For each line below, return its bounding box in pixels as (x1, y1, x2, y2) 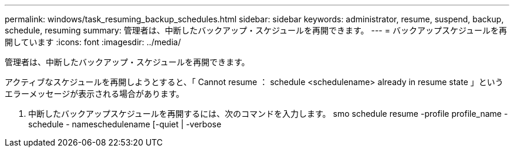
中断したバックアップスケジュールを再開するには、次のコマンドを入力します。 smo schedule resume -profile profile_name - (28, 109, 508, 119)
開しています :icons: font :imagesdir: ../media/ (5, 37, 181, 47)
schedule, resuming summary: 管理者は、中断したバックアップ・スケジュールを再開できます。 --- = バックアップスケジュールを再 (5, 25, 507, 35)
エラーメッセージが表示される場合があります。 (5, 89, 184, 99)
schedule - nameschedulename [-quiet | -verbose (28, 119, 222, 129)
